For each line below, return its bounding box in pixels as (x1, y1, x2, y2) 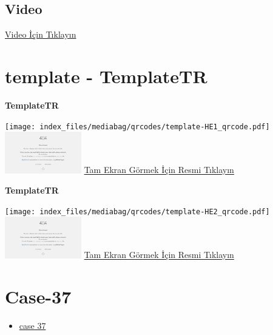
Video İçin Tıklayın (5, 28, 76, 41)
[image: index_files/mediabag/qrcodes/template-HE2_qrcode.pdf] (5, 207, 270, 216)
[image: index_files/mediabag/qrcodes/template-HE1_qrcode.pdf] (5, 122, 270, 131)
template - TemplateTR (5, 63, 207, 88)
